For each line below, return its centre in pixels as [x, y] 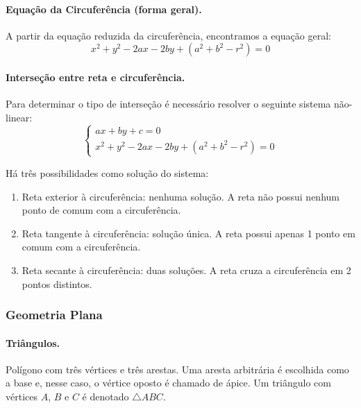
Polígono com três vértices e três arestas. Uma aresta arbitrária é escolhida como [177, 369]
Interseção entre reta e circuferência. [95, 77]
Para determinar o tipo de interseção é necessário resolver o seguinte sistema [168, 104]
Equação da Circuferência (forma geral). [104, 9]
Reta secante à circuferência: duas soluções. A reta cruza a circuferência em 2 [186, 270]
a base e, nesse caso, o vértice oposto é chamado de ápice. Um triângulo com [168, 383]
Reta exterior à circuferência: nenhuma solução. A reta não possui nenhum [180, 196]
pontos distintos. [57, 283]
